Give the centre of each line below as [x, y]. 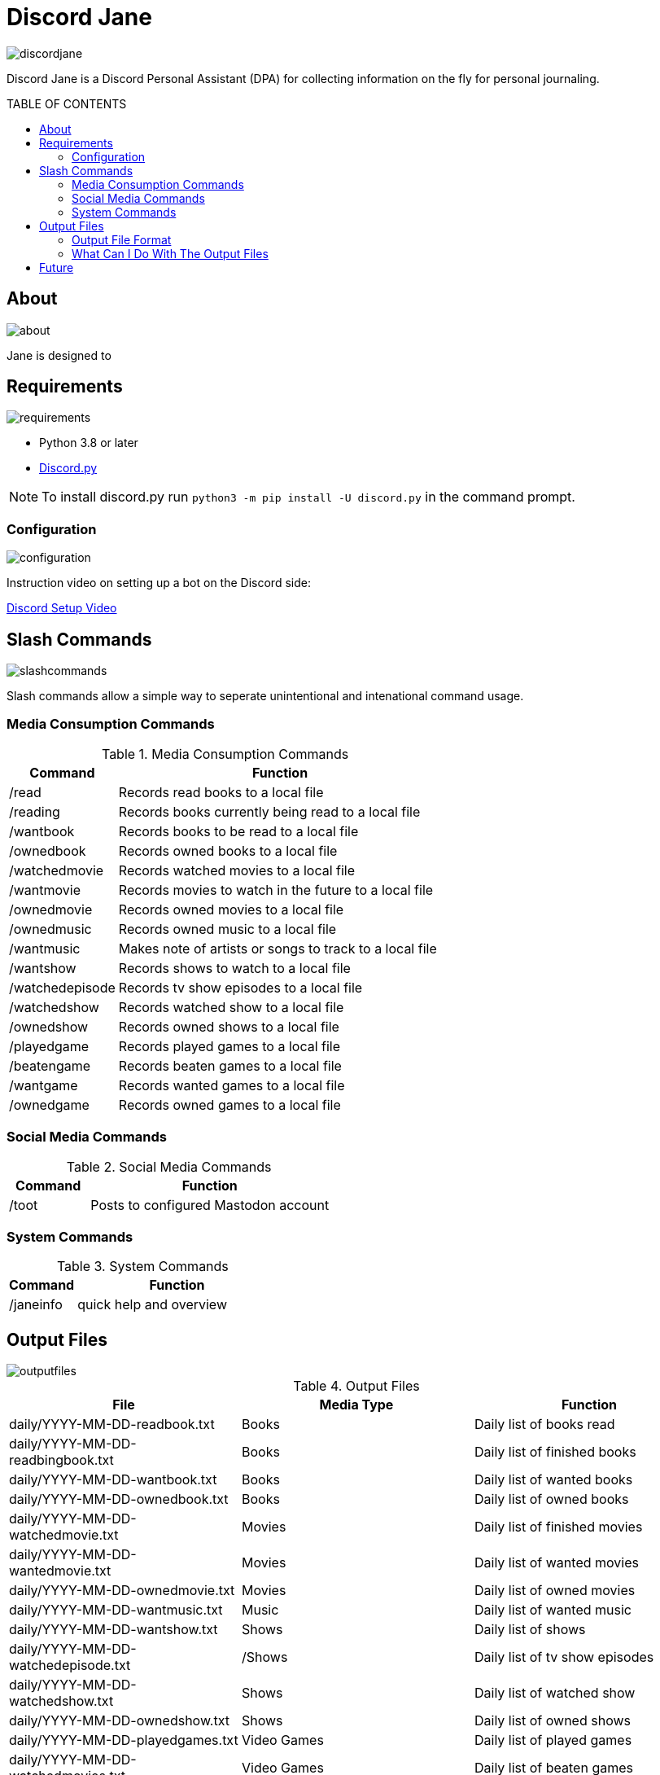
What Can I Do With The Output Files [170, 253]
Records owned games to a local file [229, 1104]
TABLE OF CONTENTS [67, 103]
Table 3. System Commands [142, 1267]
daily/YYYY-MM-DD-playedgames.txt [124, 1740]
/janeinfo [36, 1305]
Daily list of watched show [555, 1693]
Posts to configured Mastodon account [210, 1205]
